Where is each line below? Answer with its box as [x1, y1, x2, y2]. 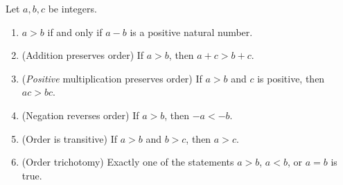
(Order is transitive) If [21, 131, 117, 146]
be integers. [48, 1, 97, 15]
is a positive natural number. [130, 24, 253, 39]
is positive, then [257, 71, 325, 85]
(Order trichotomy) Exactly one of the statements [21, 155, 234, 169]
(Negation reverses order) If [21, 107, 139, 122]
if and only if [47, 24, 103, 39]
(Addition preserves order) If [21, 48, 144, 62]
